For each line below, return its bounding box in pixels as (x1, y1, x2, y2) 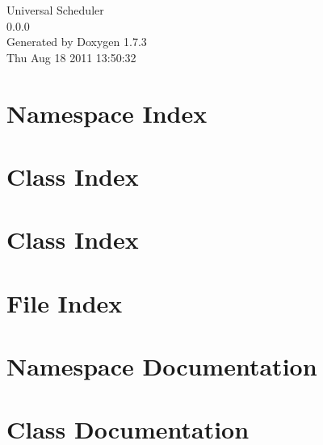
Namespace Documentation (6, 350, 317, 383)
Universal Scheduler (6, 2, 104, 18)
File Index (6, 286, 123, 319)
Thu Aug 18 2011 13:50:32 (6, 48, 136, 65)
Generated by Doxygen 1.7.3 (6, 33, 147, 50)
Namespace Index (6, 96, 208, 129)
